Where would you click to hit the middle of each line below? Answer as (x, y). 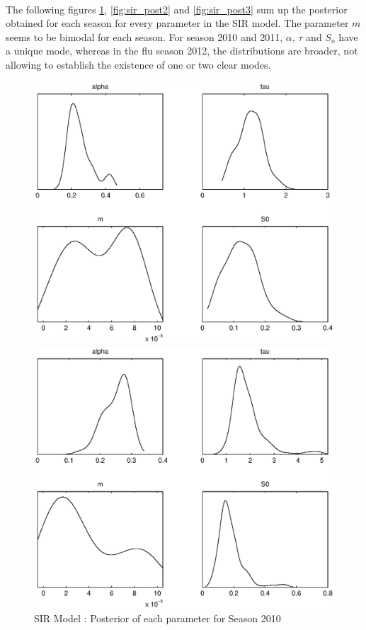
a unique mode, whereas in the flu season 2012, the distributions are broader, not (182, 51)
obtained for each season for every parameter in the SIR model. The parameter (177, 23)
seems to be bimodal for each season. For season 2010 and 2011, (144, 36)
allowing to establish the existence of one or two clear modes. (138, 64)
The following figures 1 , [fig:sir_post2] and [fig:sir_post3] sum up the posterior (177, 9)
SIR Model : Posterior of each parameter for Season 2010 (158, 618)
